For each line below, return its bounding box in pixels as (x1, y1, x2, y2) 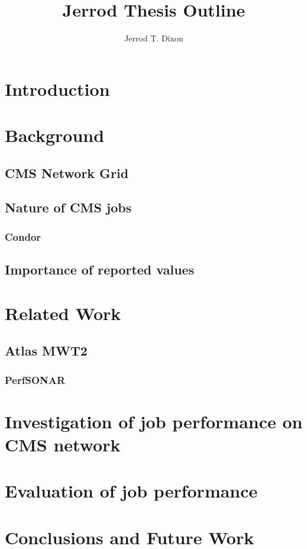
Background (5, 123, 105, 147)
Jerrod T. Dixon (124, 32, 183, 44)
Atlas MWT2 (5, 341, 88, 360)
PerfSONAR (5, 372, 66, 387)
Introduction (5, 76, 110, 101)
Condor (5, 229, 41, 244)
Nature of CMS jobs (5, 198, 132, 217)
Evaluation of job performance (5, 479, 258, 503)
